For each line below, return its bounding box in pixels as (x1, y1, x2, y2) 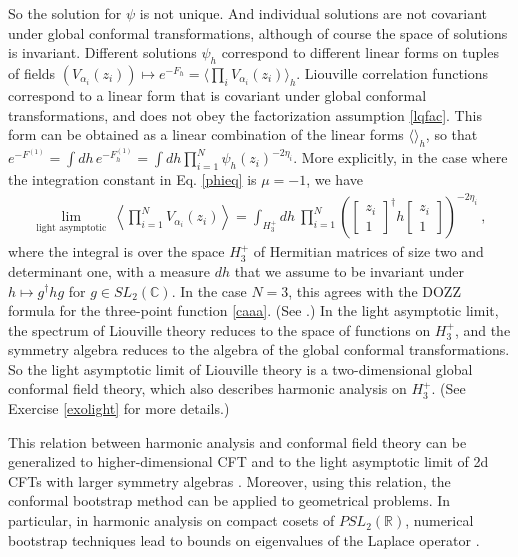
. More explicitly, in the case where (293, 147, 508, 168)
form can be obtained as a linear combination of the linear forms (8, 124, 404, 145)
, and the (454, 319, 511, 340)
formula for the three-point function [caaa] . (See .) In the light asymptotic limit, (8, 300, 499, 321)
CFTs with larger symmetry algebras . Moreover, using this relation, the (8, 470, 451, 491)
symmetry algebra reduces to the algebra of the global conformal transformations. (8, 339, 510, 360)
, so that (425, 124, 478, 145)
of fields (8, 62, 56, 83)
